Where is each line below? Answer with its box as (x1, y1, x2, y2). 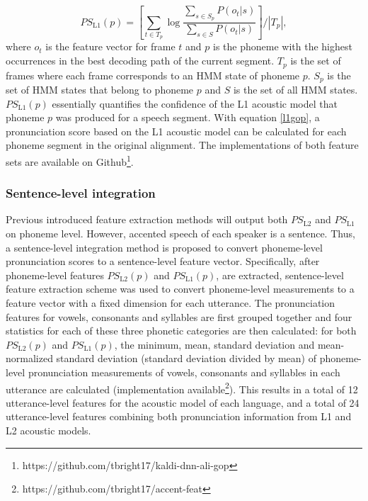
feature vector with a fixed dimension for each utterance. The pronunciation (6, 295, 335, 310)
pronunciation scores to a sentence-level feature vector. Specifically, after (6, 254, 320, 269)
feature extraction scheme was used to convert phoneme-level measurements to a (6, 281, 355, 296)
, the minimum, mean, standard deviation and (114, 337, 315, 351)
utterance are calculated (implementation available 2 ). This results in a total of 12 (6, 379, 358, 396)
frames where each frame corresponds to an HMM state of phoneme (6, 67, 300, 82)
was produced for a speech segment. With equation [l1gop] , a (55, 110, 320, 125)
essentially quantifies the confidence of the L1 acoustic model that (52, 96, 338, 111)
